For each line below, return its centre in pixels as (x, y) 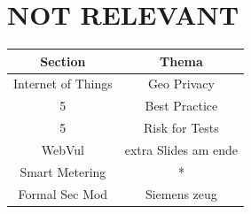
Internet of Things (63, 84)
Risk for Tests (181, 128)
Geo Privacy (181, 84)
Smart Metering (63, 171)
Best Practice (181, 106)
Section (63, 61)
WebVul (63, 149)
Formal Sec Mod (63, 193)
